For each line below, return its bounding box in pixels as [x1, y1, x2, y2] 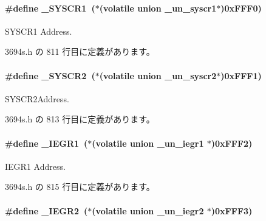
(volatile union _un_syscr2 [99, 69, 217, 82]
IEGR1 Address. [5, 160, 66, 172]
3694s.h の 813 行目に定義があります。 [5, 113, 155, 125]
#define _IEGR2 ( [5, 204, 88, 217]
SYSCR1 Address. [5, 24, 72, 37]
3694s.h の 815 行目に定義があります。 [5, 180, 155, 193]
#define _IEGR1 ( [5, 136, 88, 149]
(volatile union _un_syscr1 [99, 1, 217, 14]
